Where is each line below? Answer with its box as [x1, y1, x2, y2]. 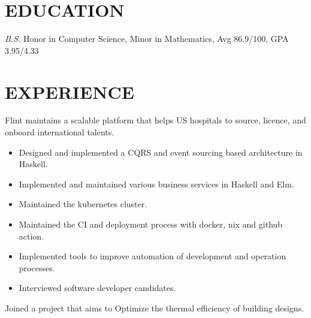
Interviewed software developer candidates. [19, 281, 176, 294]
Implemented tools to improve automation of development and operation [19, 250, 286, 262]
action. [19, 229, 44, 242]
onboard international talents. [5, 126, 114, 138]
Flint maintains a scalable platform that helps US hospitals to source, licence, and [5, 114, 306, 126]
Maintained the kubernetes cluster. [19, 198, 147, 210]
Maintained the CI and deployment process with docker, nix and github [19, 218, 283, 230]
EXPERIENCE [5, 79, 134, 104]
